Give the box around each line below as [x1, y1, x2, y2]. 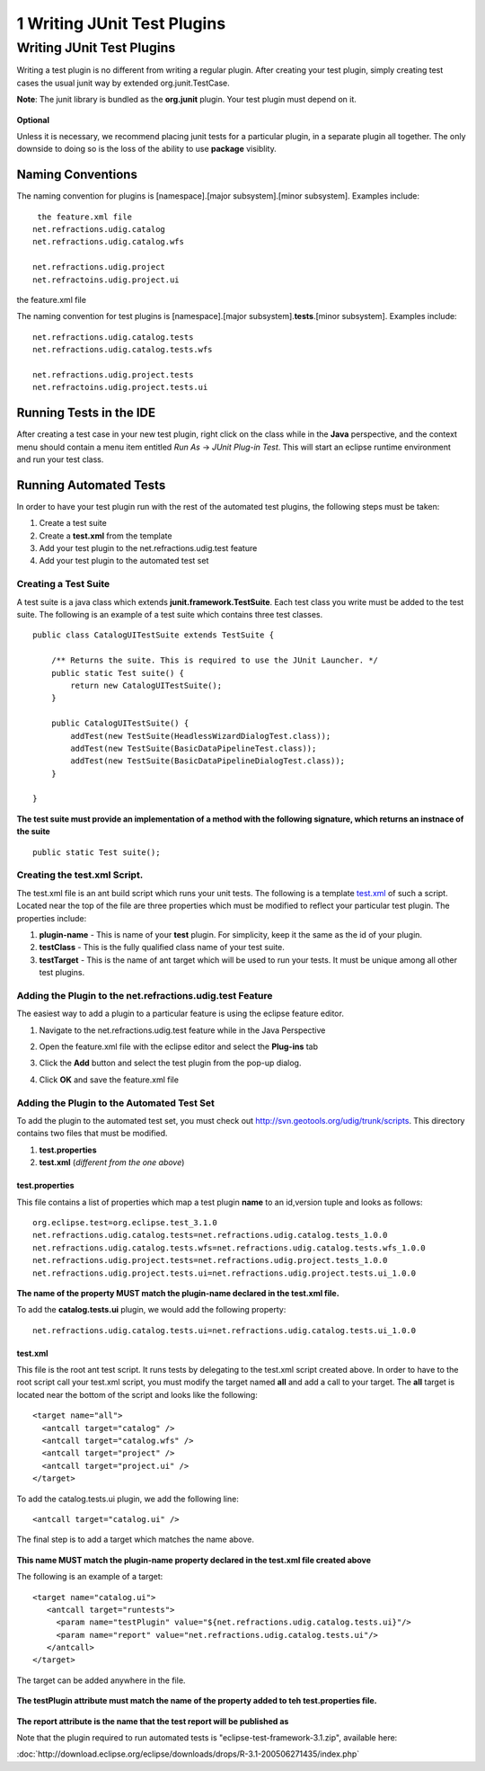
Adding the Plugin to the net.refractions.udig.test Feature [16, 989, 273, 1001]
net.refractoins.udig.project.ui [32, 274, 180, 285]
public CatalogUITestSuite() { [50, 718, 190, 728]
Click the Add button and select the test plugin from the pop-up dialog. [39, 1057, 302, 1069]
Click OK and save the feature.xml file [39, 1074, 180, 1085]
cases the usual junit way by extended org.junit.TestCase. [16, 77, 230, 88]
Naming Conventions [16, 167, 138, 182]
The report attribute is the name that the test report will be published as [16, 1715, 289, 1726]
